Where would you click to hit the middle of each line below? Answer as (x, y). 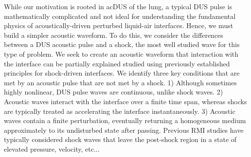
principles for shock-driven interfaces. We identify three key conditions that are (122, 73)
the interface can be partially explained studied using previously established (117, 63)
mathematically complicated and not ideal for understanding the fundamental (120, 16)
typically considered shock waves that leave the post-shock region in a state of (120, 139)
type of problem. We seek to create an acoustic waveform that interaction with (121, 54)
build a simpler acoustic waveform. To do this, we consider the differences (114, 35)
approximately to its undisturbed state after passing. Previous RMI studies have (124, 130)
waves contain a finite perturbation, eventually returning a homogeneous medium (125, 120)
